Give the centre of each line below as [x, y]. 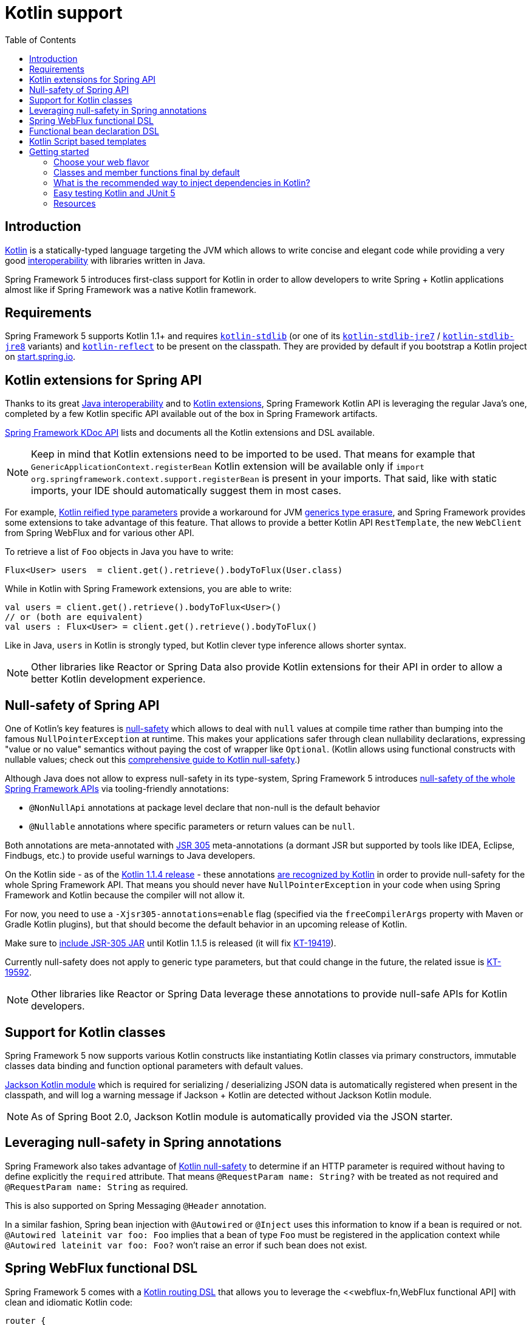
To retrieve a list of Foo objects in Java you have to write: [119, 552]
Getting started [59, 151]
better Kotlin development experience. [118, 679]
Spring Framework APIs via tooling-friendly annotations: [117, 789]
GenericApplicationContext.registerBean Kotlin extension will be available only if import [228, 466]
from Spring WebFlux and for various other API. [100, 533]
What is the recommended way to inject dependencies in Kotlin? [182, 182]
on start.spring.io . [40, 357]
